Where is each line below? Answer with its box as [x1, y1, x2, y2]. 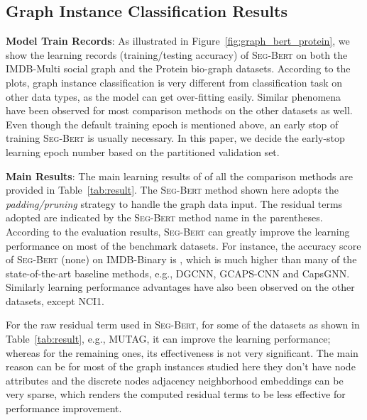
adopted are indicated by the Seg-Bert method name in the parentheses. [6, 210, 323, 225]
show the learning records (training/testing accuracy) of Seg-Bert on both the [6, 47, 348, 62]
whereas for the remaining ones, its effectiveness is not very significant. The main [6, 345, 358, 360]
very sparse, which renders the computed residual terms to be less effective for [6, 387, 346, 402]
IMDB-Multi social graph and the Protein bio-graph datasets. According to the [6, 61, 351, 76]
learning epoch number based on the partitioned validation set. [6, 144, 280, 159]
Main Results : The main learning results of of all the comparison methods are [6, 168, 353, 183]
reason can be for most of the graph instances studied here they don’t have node [6, 359, 356, 374]
